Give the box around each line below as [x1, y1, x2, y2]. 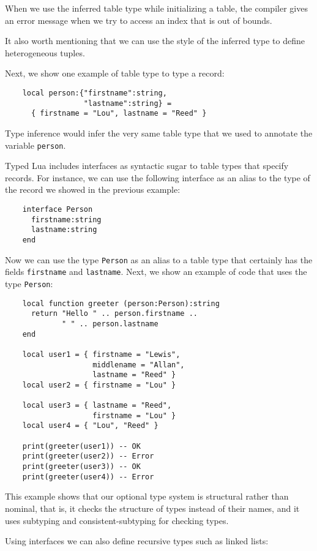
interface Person [22, 204, 93, 214]
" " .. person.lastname [62, 319, 158, 328]
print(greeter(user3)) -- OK [22, 462, 141, 471]
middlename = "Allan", [92, 360, 185, 369]
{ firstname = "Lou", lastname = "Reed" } [31, 109, 207, 118]
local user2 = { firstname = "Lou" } [22, 380, 176, 389]
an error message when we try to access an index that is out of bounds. [5, 13, 272, 26]
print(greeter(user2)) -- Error [22, 452, 154, 461]
